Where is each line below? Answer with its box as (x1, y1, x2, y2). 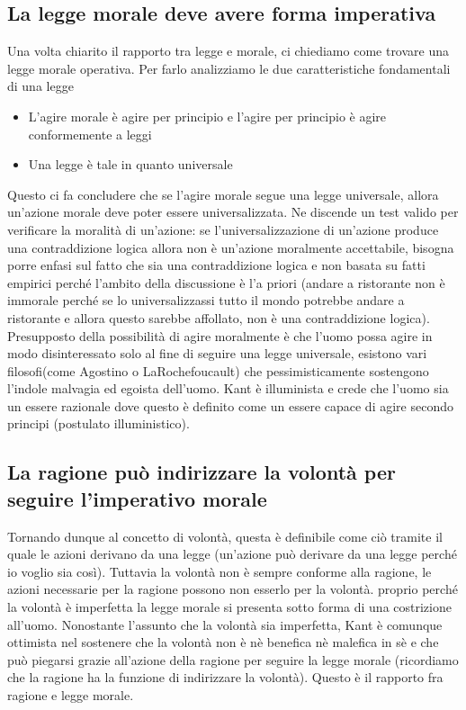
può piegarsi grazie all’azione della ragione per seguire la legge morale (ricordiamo (7, 650, 459, 669)
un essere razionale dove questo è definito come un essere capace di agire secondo (7, 396, 453, 415)
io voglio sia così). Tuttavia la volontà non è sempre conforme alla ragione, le (7, 562, 432, 580)
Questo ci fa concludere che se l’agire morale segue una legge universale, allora (7, 184, 439, 203)
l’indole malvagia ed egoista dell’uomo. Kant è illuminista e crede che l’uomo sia (7, 379, 449, 398)
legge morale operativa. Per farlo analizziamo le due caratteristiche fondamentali (7, 58, 451, 77)
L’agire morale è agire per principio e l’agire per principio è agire (28, 106, 387, 125)
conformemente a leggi (28, 124, 152, 143)
